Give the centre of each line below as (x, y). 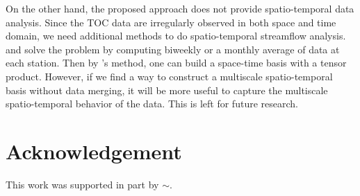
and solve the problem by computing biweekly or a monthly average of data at (173, 49)
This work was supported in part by (82, 184)
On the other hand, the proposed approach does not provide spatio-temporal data (180, 8)
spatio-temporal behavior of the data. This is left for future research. (152, 104)
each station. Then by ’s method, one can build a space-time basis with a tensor (176, 63)
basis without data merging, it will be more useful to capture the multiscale (167, 90)
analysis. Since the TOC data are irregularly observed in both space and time (171, 22)
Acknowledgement (94, 151)
